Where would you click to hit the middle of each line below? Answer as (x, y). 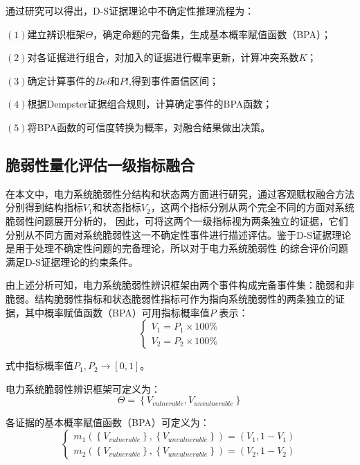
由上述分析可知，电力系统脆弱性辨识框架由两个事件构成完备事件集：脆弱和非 (180, 285)
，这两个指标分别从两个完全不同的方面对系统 (252, 207)
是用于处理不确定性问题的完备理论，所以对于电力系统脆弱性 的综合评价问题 (177, 248)
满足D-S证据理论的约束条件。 (72, 261)
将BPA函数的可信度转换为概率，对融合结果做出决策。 (149, 127)
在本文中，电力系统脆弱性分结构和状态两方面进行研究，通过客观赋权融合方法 (180, 193)
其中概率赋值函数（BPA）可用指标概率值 (117, 312)
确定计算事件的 (61, 80)
